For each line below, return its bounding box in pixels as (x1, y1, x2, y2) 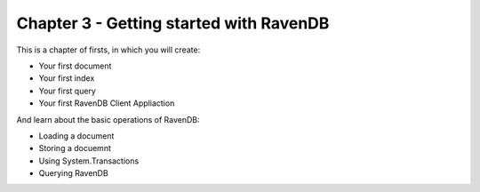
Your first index (38, 73, 95, 84)
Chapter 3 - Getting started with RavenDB (16, 13, 330, 33)
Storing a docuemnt (38, 143, 111, 154)
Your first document (38, 60, 112, 71)
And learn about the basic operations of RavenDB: (16, 114, 200, 124)
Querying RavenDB (38, 168, 108, 179)
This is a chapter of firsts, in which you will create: (16, 44, 201, 55)
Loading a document (38, 130, 115, 141)
